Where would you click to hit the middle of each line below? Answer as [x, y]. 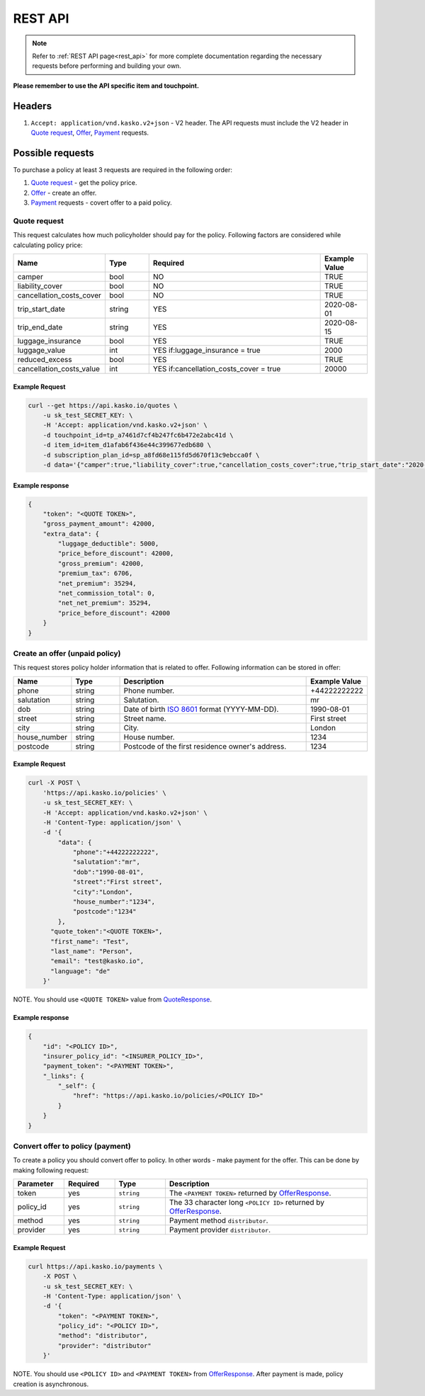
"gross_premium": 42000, [101, 563]
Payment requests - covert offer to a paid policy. [102, 203]
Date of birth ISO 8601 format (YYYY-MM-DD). [201, 709]
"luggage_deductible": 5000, [108, 544]
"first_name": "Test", [90, 941]
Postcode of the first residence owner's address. [205, 746]
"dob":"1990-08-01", [108, 872]
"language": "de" [81, 971]
